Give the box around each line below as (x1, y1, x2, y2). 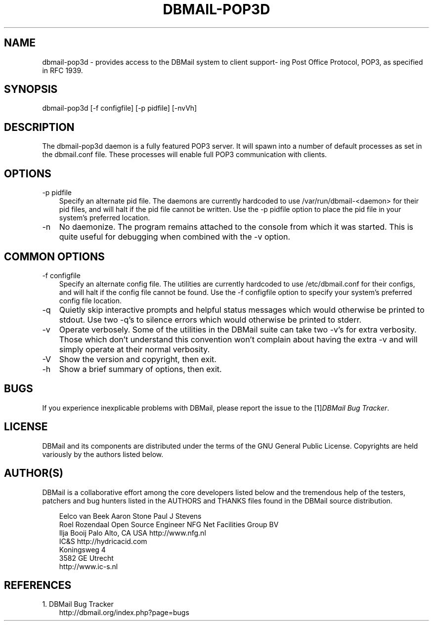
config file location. (59, 296, 122, 305)
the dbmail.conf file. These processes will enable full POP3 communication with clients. (42, 150, 327, 159)
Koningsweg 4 (59, 545, 106, 554)
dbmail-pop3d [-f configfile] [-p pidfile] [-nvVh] (42, 104, 197, 113)
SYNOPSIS (4, 83, 58, 96)
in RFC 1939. (42, 66, 83, 75)
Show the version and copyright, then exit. (59, 354, 216, 364)
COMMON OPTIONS (4, 250, 105, 263)
